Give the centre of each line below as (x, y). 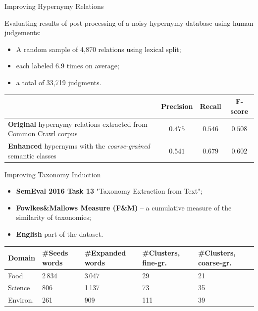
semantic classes (32, 155)
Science (19, 287)
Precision (177, 106)
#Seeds (55, 253)
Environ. (21, 300)
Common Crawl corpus (43, 133)
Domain (22, 257)
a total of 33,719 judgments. (59, 82)
